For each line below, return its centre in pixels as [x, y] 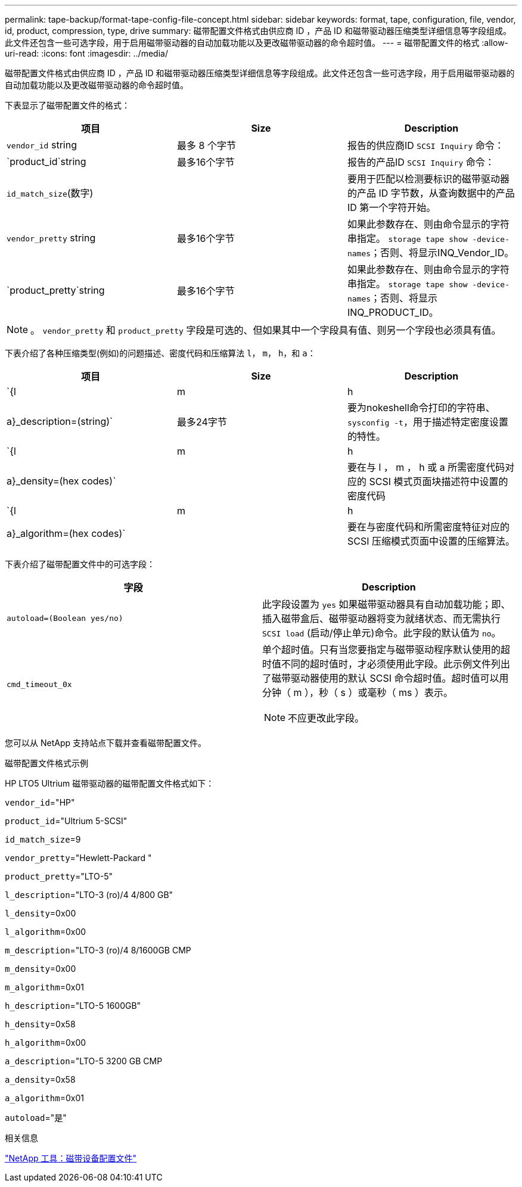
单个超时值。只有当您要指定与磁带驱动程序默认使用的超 [386, 650]
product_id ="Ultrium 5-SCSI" [66, 821]
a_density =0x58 [40, 1079]
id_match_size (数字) [50, 193]
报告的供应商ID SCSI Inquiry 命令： [425, 145]
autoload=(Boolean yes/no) [65, 618]
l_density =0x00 [41, 913]
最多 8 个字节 [206, 145]
